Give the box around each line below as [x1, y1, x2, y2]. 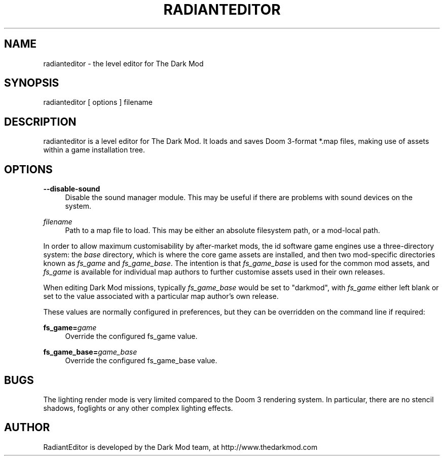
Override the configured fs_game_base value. [65, 356, 217, 365]
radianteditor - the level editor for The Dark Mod [43, 59, 204, 68]
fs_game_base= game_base [43, 348, 137, 357]
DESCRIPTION [4, 115, 77, 128]
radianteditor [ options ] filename [43, 98, 153, 107]
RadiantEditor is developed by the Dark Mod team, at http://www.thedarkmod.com [43, 442, 318, 451]
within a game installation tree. [43, 145, 145, 155]
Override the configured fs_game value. [65, 332, 198, 341]
